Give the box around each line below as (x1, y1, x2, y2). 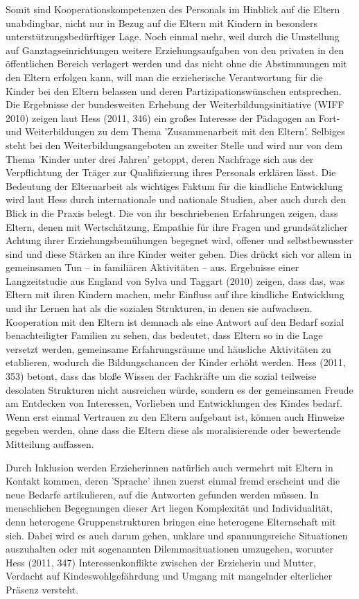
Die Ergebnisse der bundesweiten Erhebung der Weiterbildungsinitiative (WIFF (6, 97, 344, 112)
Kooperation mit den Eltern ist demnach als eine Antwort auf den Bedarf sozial (6, 314, 344, 329)
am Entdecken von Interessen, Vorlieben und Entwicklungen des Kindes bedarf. (6, 396, 342, 410)
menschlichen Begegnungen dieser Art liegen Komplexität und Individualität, (6, 501, 333, 515)
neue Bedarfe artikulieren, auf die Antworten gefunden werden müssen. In (6, 487, 319, 501)
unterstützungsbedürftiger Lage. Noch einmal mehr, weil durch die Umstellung (6, 29, 340, 44)
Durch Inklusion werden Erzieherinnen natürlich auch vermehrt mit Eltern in (6, 460, 333, 474)
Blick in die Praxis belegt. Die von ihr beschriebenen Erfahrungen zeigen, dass (6, 205, 338, 220)
